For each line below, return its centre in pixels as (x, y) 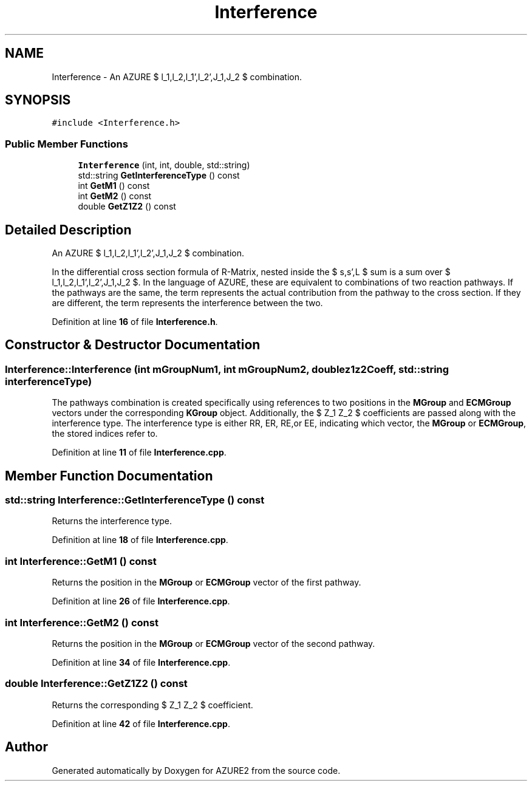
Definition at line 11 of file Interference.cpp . (139, 453)
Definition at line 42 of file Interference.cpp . (141, 723)
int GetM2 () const (115, 196)
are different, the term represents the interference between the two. (187, 303)
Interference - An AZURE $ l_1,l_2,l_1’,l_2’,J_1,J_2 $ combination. (177, 77)
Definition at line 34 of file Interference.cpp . (141, 662)
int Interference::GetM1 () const (81, 561)
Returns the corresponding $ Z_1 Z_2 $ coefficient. (152, 705)
